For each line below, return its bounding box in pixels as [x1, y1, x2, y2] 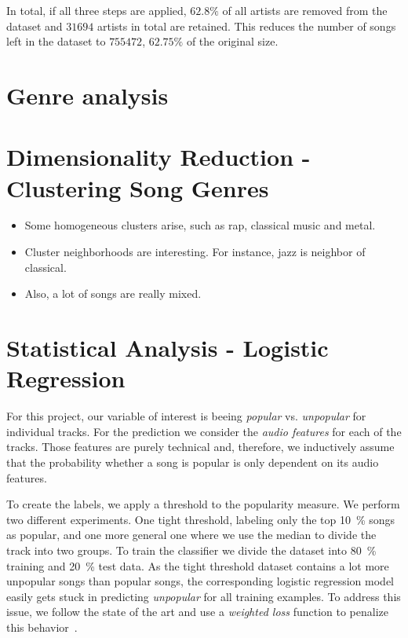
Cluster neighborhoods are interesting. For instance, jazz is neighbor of [24, 244, 366, 260]
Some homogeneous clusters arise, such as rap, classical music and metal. [24, 217, 376, 233]
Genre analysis [6, 79, 169, 111]
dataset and [6, 17, 63, 34]
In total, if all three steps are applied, [6, 2, 187, 18]
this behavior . [6, 618, 78, 635]
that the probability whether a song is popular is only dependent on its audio [6, 453, 379, 470]
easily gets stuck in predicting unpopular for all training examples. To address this [6, 588, 401, 604]
